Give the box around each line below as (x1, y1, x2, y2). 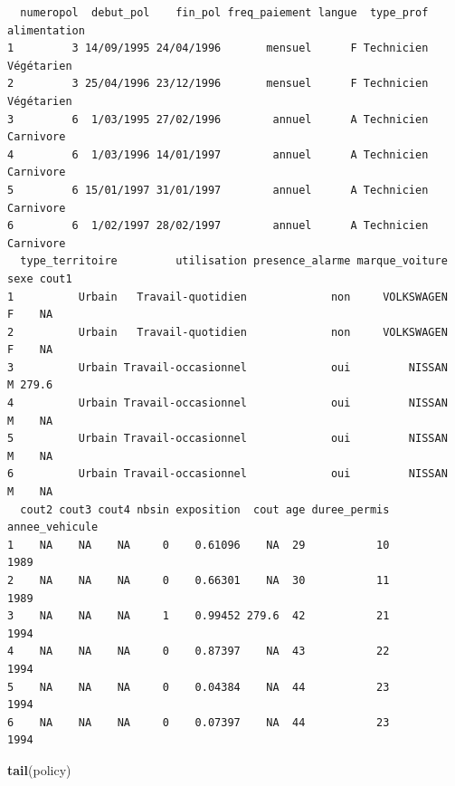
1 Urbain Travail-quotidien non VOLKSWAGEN (7, 290, 448, 303)
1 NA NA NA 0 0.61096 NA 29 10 (7, 538, 390, 551)
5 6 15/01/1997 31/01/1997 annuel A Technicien (7, 183, 429, 196)
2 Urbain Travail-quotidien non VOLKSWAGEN (7, 325, 448, 339)
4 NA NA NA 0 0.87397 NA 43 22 (7, 645, 390, 658)
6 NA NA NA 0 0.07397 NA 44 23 (7, 715, 390, 729)
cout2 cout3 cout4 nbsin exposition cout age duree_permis (20, 503, 390, 516)
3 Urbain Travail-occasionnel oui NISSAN (7, 360, 448, 374)
